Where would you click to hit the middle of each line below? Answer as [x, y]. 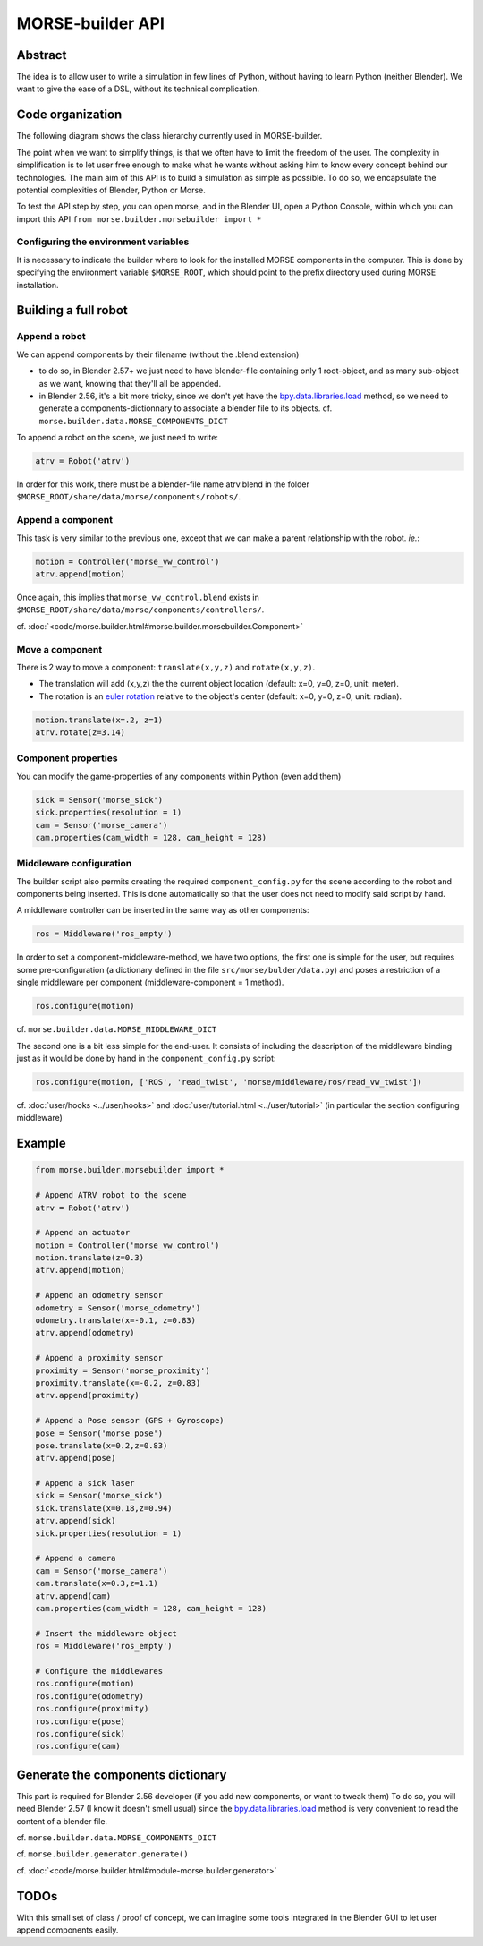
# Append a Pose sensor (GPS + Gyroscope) [130, 1421]
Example [41, 1144]
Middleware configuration [74, 864]
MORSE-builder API [91, 23]
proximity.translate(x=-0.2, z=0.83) [118, 1383]
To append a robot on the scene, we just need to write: [118, 438]
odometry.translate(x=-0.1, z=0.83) [116, 1321]
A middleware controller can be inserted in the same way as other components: [163, 910]
